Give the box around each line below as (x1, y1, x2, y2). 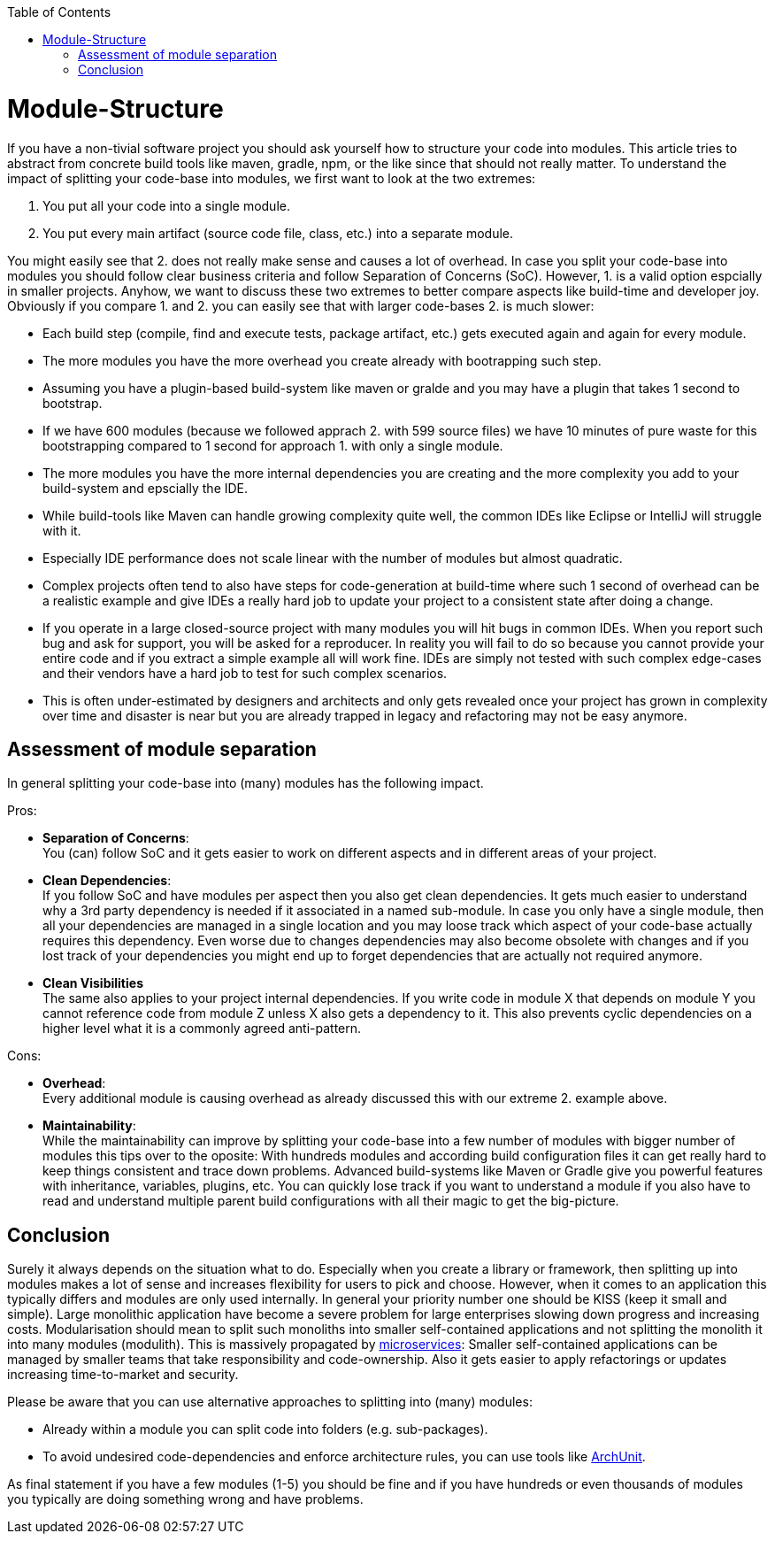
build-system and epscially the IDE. (42, 480, 249, 496)
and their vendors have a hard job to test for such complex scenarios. (42, 665, 448, 681)
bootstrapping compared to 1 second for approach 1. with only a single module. (42, 437, 503, 453)
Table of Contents (7, 4, 111, 19)
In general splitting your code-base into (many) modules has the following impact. (7, 775, 484, 791)
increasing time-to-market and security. (7, 1367, 239, 1383)
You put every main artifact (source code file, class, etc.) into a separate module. (42, 225, 514, 241)
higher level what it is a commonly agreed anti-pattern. (42, 1021, 362, 1036)
